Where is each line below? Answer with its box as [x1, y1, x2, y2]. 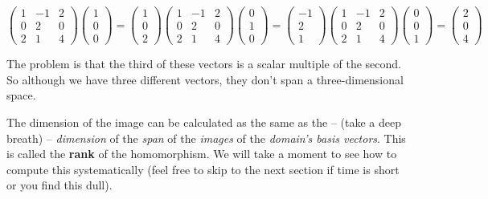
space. [6, 87, 36, 104]
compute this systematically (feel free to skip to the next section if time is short [6, 160, 400, 177]
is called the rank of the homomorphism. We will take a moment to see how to [6, 145, 397, 162]
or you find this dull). [6, 177, 113, 193]
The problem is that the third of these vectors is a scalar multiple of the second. [6, 55, 401, 72]
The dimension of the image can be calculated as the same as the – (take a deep [6, 113, 401, 130]
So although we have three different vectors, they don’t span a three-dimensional [6, 71, 404, 87]
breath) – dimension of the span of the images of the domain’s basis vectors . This [6, 129, 406, 146]
